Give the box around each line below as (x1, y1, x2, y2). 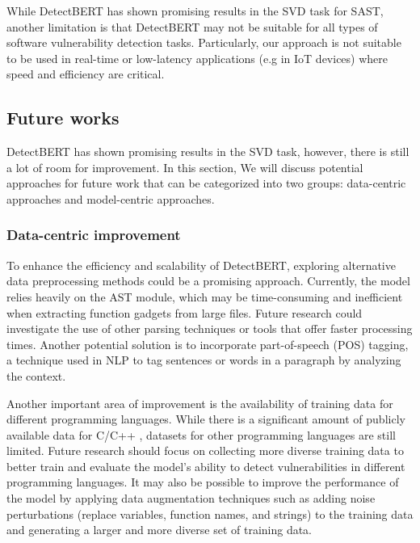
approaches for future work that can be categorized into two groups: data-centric (6, 175, 406, 192)
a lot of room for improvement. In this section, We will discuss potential (6, 158, 363, 175)
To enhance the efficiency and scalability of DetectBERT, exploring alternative (6, 256, 396, 273)
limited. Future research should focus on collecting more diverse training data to (6, 442, 404, 459)
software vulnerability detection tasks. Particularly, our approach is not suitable (6, 34, 401, 51)
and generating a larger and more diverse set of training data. (6, 521, 313, 538)
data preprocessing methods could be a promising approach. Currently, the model (6, 272, 410, 289)
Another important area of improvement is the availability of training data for (6, 394, 393, 411)
